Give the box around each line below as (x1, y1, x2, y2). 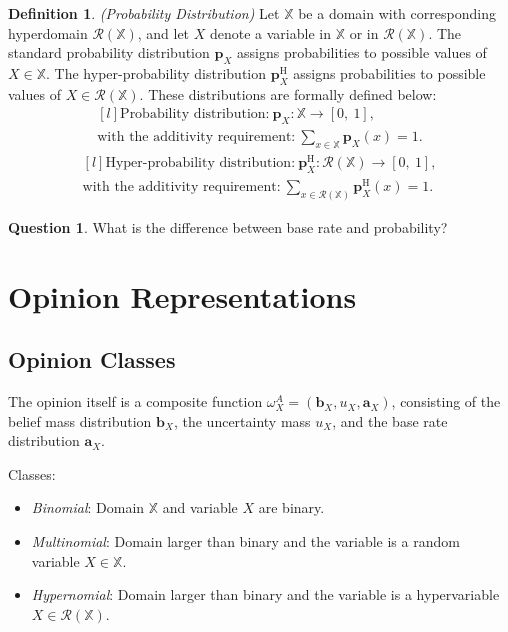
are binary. (258, 497, 325, 518)
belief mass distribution (8, 410, 152, 431)
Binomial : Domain (31, 497, 145, 518)
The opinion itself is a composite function (8, 391, 263, 412)
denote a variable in (209, 22, 331, 43)
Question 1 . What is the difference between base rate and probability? (8, 216, 448, 237)
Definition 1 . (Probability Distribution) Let (8, 3, 280, 23)
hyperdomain (8, 22, 88, 43)
